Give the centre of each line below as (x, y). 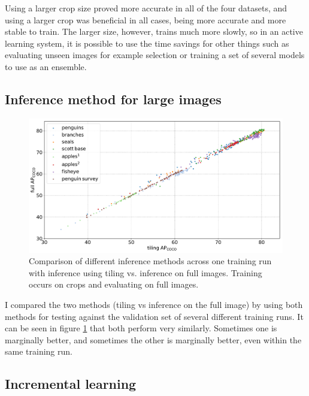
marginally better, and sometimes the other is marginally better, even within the (153, 339)
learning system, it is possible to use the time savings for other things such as (147, 43)
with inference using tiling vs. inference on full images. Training (146, 272)
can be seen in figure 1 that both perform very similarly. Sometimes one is (141, 328)
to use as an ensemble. (46, 66)
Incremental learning (71, 384)
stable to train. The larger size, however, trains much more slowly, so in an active (154, 31)
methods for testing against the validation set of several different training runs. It (154, 316)
